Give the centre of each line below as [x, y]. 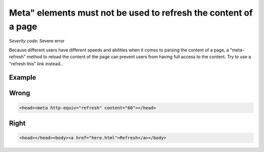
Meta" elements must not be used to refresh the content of [131, 13]
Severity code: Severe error [37, 41]
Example [22, 77]
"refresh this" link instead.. [36, 64]
